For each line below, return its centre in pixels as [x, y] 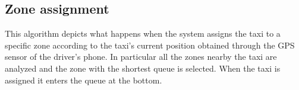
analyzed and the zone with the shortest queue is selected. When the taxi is [143, 68]
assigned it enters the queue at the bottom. [84, 80]
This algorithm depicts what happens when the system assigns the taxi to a [143, 33]
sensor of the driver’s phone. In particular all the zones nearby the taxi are [141, 57]
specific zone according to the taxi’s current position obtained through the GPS [150, 45]
